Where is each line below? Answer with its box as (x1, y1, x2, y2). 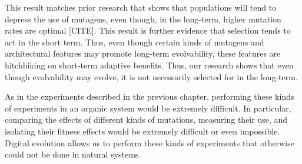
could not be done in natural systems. (5, 148, 141, 160)
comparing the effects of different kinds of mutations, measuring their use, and (5, 113, 288, 126)
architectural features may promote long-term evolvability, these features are (5, 47, 281, 60)
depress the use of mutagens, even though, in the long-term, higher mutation (5, 12, 281, 25)
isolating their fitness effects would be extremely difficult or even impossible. (5, 124, 280, 137)
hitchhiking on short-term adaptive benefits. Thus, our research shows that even (5, 58, 294, 71)
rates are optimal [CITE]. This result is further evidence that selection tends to (5, 24, 291, 37)
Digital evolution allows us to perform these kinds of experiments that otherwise (5, 136, 294, 149)
